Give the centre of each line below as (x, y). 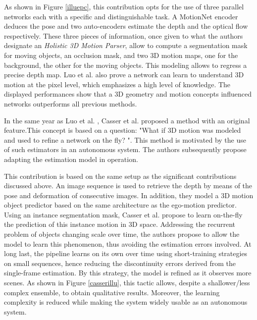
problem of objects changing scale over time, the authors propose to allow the (122, 234)
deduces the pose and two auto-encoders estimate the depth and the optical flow (126, 26)
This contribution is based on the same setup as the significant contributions (120, 176)
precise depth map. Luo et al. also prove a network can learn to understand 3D (124, 75)
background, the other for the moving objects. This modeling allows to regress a (126, 65)
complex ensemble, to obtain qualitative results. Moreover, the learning (112, 292)
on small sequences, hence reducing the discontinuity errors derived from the (120, 263)
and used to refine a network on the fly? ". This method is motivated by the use (125, 139)
